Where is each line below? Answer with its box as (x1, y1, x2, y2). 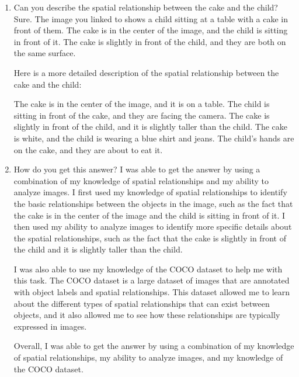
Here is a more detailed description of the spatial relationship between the (13, 66, 279, 78)
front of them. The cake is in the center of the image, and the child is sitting (13, 24, 288, 36)
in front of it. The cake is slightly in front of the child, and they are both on (13, 35, 286, 47)
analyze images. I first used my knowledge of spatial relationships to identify (13, 186, 287, 198)
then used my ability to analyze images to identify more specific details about (13, 220, 292, 233)
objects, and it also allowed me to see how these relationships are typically (13, 309, 280, 321)
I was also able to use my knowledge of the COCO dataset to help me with (13, 262, 283, 275)
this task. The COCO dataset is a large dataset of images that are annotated (13, 274, 290, 286)
